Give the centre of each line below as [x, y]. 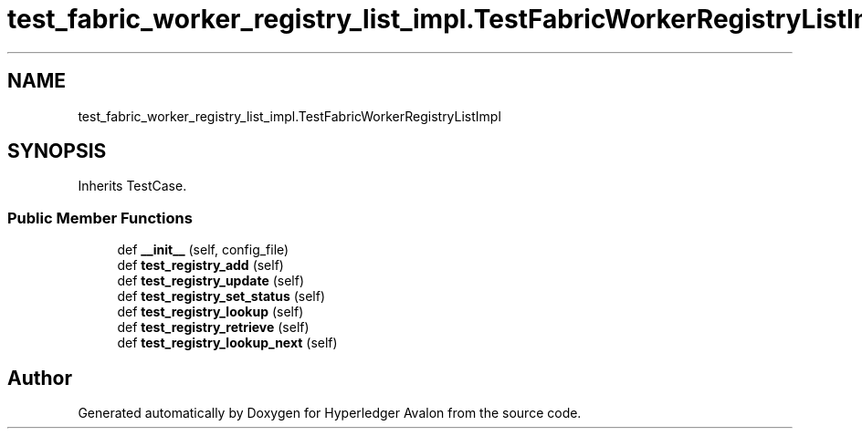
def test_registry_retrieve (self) [213, 327]
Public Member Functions [100, 218]
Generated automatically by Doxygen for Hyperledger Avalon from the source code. [330, 413]
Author [40, 378]
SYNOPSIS [57, 151]
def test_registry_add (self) [200, 265]
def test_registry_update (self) [211, 281]
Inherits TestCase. [132, 186]
